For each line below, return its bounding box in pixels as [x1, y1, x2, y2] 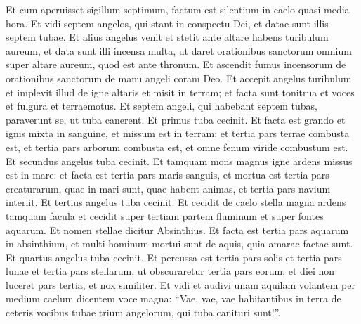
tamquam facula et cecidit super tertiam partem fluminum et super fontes [6, 208, 324, 223]
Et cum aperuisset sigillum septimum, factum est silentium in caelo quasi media [6, 2, 350, 16]
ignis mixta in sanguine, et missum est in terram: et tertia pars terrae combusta [6, 126, 350, 141]
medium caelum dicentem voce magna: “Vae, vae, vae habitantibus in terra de [6, 291, 341, 306]
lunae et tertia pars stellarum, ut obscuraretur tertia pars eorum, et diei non [6, 264, 335, 278]
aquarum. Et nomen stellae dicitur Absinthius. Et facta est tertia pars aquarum [6, 222, 349, 237]
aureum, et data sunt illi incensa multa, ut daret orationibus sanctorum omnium [6, 43, 352, 58]
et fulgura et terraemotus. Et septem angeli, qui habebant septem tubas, [6, 98, 317, 113]
